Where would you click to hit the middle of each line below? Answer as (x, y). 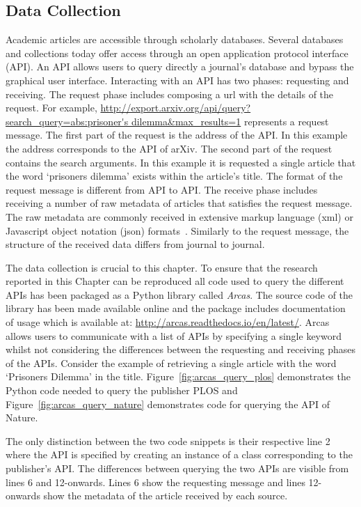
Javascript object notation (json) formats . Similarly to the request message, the (177, 230)
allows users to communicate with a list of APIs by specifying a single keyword (174, 335)
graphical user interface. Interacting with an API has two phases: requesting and (177, 80)
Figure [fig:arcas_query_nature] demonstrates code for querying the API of (168, 404)
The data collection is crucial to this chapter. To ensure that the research (162, 267)
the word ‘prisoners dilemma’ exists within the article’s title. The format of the (174, 176)
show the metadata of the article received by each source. (166, 496)
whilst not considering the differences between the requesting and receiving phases (181, 349)
